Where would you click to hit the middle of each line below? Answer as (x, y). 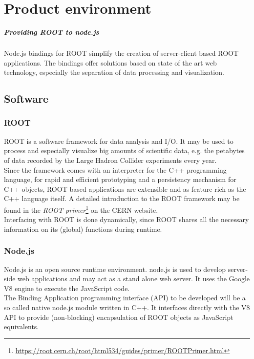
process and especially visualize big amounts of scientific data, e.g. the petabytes (124, 150)
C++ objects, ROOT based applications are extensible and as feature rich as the (125, 189)
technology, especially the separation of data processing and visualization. (114, 72)
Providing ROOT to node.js (52, 32)
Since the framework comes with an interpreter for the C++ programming (115, 169)
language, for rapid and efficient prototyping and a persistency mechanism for (120, 179)
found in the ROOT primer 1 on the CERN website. (81, 209)
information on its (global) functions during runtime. (83, 229)
